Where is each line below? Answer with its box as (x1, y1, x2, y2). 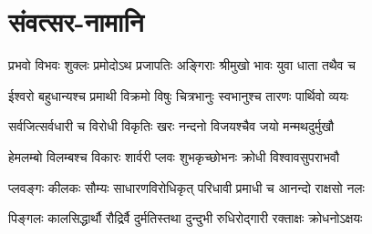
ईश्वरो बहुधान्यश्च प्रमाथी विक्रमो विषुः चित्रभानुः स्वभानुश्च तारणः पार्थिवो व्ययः (8, 86, 349, 105)
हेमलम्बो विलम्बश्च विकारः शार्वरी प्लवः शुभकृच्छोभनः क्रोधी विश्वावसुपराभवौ (8, 147, 340, 166)
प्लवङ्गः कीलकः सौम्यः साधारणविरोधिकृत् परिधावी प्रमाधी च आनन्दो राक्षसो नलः (8, 178, 365, 197)
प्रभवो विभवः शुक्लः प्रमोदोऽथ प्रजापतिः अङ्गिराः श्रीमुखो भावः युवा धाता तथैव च (8, 56, 356, 75)
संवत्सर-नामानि (8, 3, 144, 40)
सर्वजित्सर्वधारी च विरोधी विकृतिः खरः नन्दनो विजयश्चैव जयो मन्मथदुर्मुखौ (8, 117, 335, 136)
